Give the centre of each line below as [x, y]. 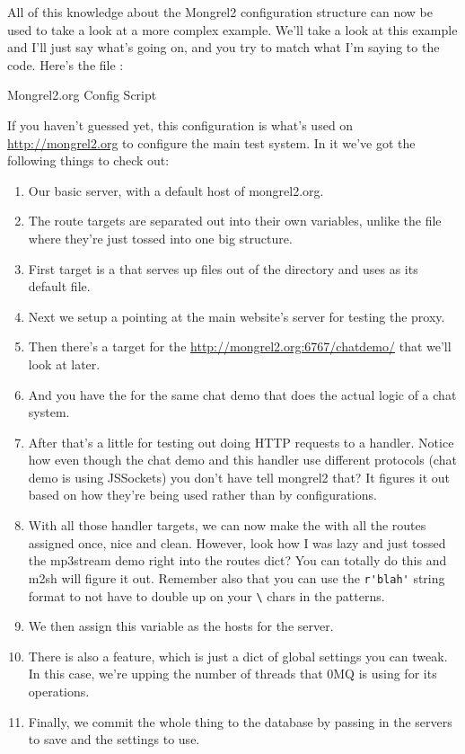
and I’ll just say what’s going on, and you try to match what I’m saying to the [224, 47]
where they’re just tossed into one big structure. [160, 238]
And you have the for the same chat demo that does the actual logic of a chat [242, 394]
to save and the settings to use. [114, 739]
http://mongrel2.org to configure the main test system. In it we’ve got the [211, 142]
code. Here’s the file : [66, 64]
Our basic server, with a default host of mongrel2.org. [176, 190]
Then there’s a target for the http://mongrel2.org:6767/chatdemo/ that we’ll [240, 346]
